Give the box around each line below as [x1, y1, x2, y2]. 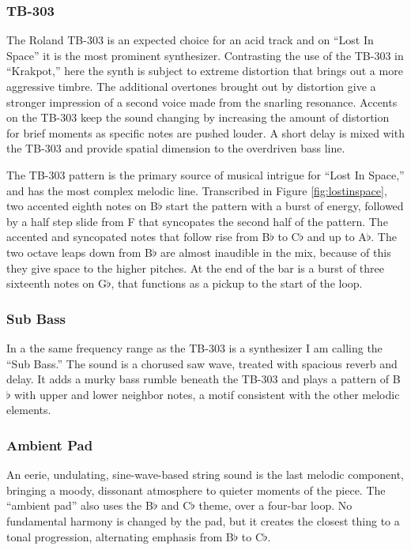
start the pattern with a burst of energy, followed [166, 198, 404, 214]
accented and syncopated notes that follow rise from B [6, 228, 270, 245]
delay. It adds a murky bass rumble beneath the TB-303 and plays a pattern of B [6, 371, 401, 387]
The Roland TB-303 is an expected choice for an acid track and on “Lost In [6, 32, 374, 48]
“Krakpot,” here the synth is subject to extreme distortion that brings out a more [6, 62, 403, 79]
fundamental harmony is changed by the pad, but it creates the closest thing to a [6, 512, 400, 529]
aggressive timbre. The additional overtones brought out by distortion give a [6, 78, 376, 94]
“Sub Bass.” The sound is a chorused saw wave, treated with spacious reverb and [6, 355, 398, 371]
